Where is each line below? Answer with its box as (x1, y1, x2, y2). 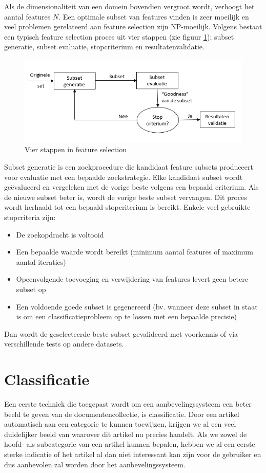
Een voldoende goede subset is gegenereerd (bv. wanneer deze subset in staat (16, 301, 258, 312)
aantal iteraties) (16, 256, 66, 267)
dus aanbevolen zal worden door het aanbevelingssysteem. (4, 459, 186, 469)
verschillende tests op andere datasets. (4, 338, 124, 349)
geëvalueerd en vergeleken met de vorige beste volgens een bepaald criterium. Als (4, 181, 259, 192)
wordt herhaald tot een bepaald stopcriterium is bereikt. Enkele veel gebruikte (4, 202, 251, 212)
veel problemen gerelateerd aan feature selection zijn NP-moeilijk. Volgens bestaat (4, 21, 262, 32)
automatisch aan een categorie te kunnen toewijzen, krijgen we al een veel (4, 419, 236, 429)
